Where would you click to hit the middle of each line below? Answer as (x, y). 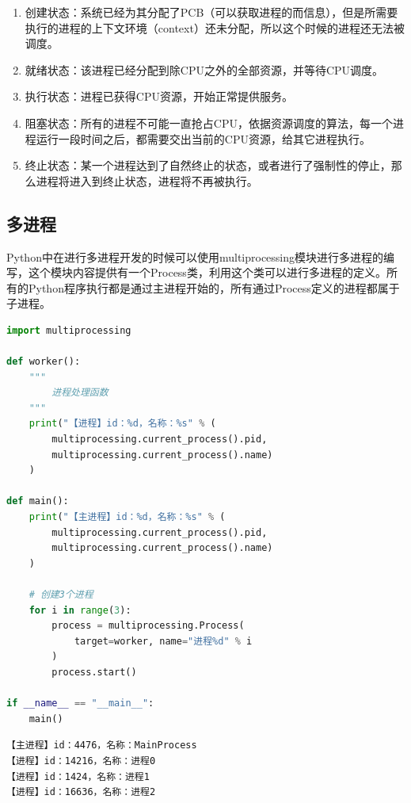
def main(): (38, 501)
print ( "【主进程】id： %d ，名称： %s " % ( (127, 517)
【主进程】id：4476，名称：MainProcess (102, 746)
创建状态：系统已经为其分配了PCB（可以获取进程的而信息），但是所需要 (211, 12)
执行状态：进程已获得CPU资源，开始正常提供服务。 (159, 96)
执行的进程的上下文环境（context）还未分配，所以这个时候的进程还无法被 (215, 27)
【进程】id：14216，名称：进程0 (81, 761)
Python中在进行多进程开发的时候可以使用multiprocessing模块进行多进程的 (195, 256)
